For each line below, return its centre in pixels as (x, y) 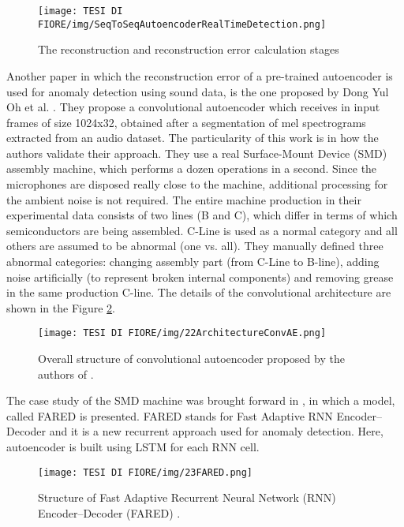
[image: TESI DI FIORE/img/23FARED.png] (146, 472)
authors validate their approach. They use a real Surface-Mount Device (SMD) (197, 153)
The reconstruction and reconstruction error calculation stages (189, 49)
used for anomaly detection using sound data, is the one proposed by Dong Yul (198, 91)
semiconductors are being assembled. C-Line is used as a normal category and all (202, 230)
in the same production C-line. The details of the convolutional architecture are (199, 292)
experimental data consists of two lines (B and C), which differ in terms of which (202, 215)
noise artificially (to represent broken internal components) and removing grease (200, 277)
